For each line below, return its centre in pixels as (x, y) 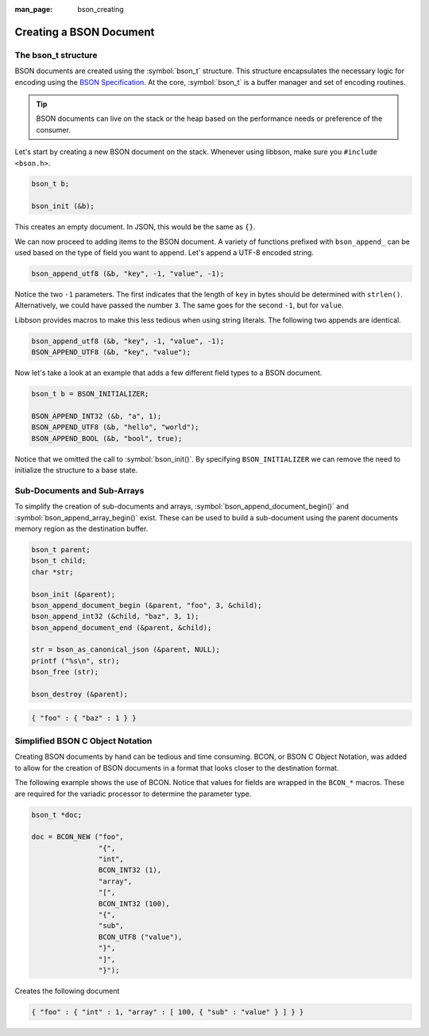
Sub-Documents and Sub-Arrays (79, 490)
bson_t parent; (61, 549)
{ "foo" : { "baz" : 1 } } (84, 718)
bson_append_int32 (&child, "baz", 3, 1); (115, 617)
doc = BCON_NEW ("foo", (78, 837)
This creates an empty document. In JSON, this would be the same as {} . (135, 227)
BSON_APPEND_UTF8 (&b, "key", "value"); (111, 352)
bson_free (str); (65, 672)
